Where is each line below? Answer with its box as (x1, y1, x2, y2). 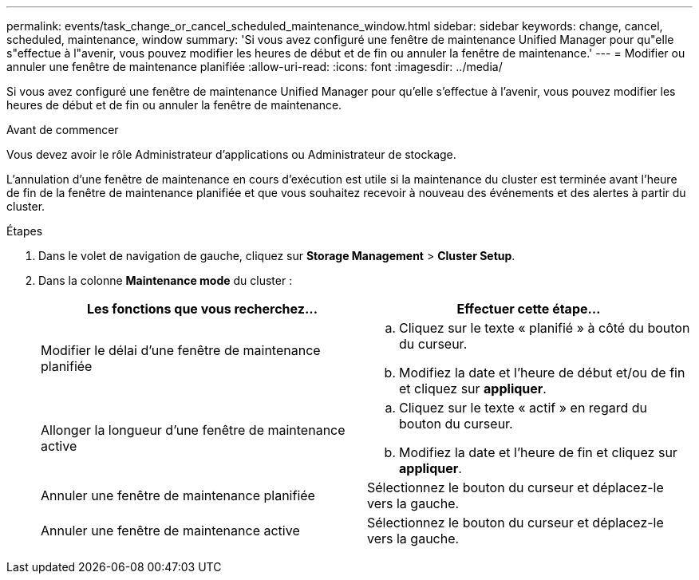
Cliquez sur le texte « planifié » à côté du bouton (399, 320, 690, 336)
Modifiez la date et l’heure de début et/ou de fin (399, 365, 685, 381)
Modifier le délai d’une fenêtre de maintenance (41, 342, 321, 358)
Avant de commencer (6, 123, 119, 136)
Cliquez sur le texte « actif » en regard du (399, 400, 648, 416)
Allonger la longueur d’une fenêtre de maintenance (41, 422, 346, 438)
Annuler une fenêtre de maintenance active (41, 523, 300, 539)
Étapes (6, 224, 43, 238)
